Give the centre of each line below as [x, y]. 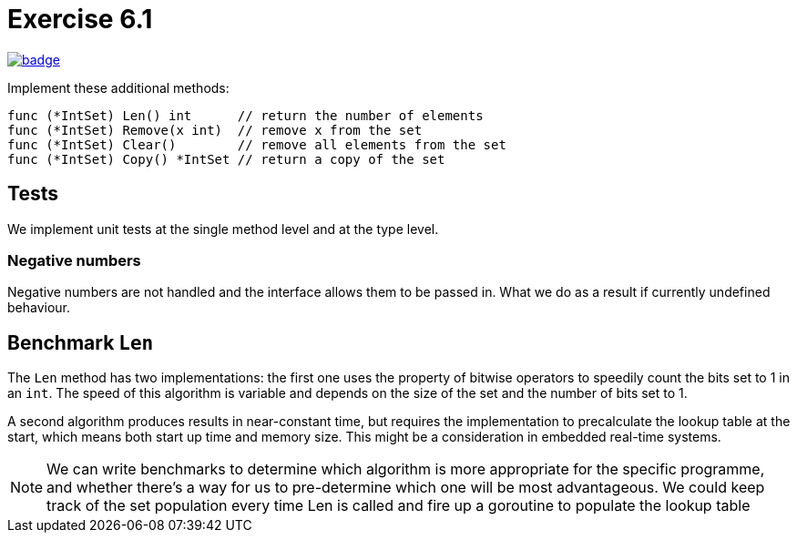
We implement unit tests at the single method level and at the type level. [223, 229]
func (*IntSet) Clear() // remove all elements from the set [257, 144]
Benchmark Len [81, 342]
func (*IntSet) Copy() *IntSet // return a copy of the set [226, 159]
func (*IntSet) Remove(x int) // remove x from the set [215, 130]
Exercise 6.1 [80, 19]
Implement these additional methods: [118, 87]
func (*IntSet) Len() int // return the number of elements [245, 115]
